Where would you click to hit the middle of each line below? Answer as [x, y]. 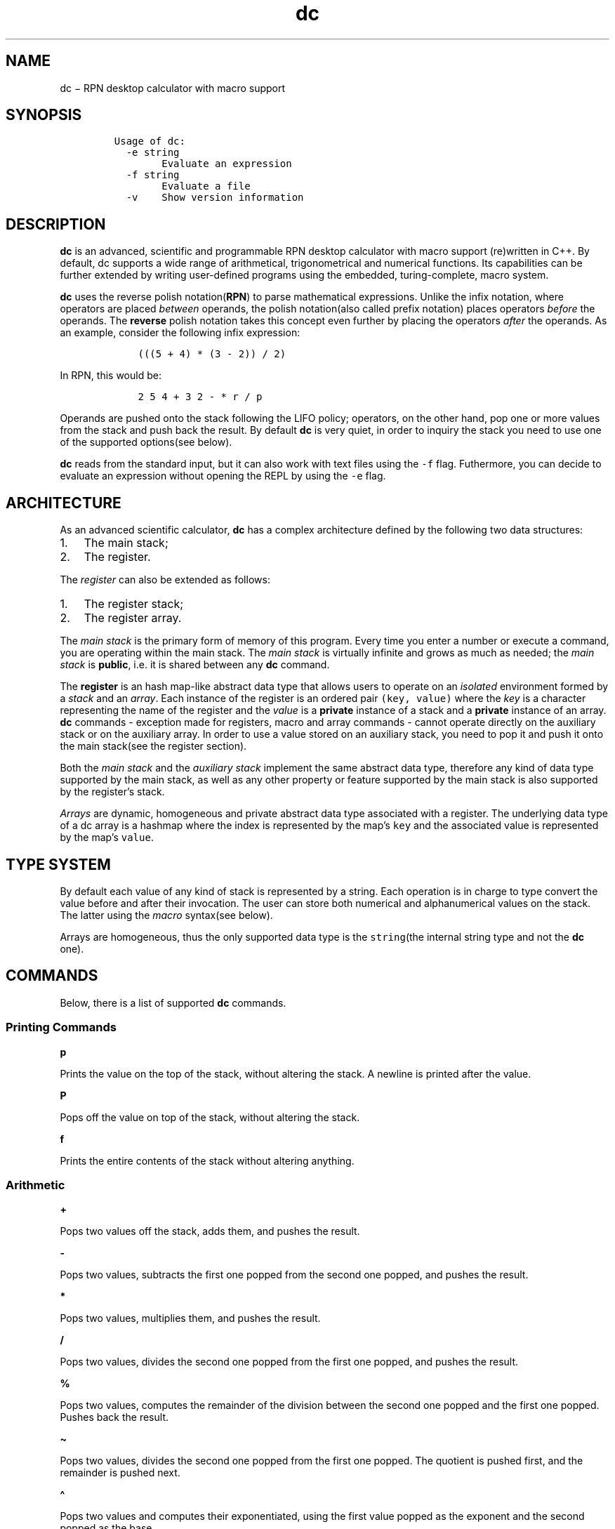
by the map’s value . [107, 838]
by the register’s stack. [112, 792]
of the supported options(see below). [146, 442]
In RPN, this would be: [111, 376]
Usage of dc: [150, 141]
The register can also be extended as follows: [165, 580]
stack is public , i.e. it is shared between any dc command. [195, 665]
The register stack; [134, 604]
